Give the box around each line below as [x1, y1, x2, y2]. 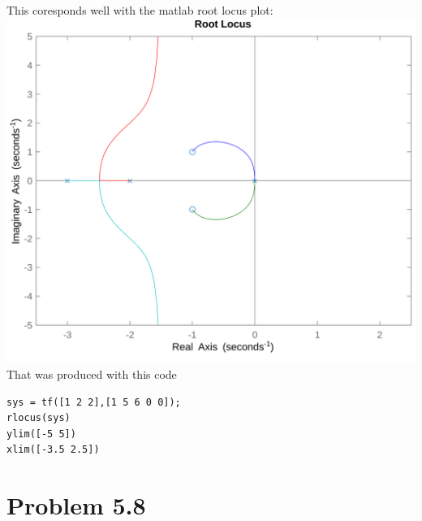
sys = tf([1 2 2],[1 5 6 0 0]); [6, 396, 181, 408]
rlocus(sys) [6, 412, 71, 424]
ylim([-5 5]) [6, 428, 76, 440]
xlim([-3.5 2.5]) [6, 444, 100, 456]
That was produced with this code [6, 366, 177, 383]
